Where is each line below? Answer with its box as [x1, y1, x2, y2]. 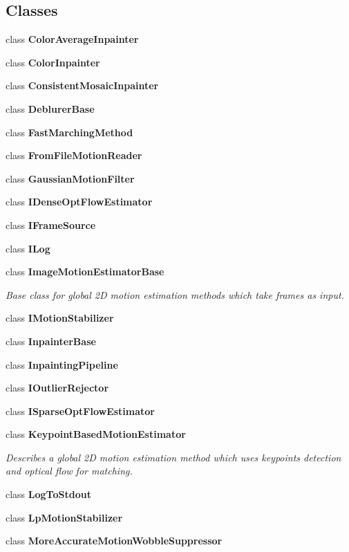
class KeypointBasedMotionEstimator [6, 427, 186, 441]
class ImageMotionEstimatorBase [6, 264, 164, 279]
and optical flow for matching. [6, 463, 133, 478]
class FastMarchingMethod [6, 125, 133, 139]
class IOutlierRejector [6, 380, 109, 395]
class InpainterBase [6, 333, 96, 348]
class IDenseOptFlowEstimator [6, 194, 153, 209]
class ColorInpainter [6, 55, 100, 69]
